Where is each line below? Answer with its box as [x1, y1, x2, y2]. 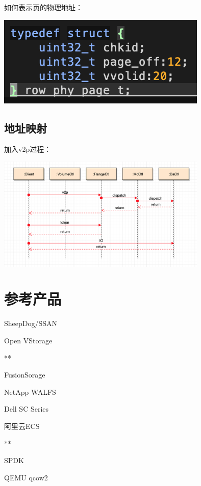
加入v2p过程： [4, 144, 52, 154]
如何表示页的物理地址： [4, 2, 83, 12]
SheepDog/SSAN [4, 318, 58, 329]
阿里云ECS [4, 420, 40, 431]
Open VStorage [4, 335, 53, 345]
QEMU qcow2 [4, 472, 48, 482]
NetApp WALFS [4, 386, 56, 397]
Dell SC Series [4, 403, 49, 414]
